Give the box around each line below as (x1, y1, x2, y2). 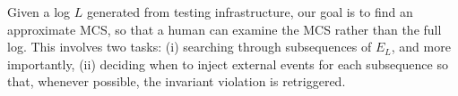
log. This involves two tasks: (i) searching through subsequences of (7, 37, 372, 56)
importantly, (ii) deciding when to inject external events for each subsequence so (7, 54, 448, 73)
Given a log (7, 3, 71, 20)
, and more (391, 37, 451, 56)
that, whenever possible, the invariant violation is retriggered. (7, 72, 346, 91)
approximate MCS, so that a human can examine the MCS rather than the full (7, 20, 442, 38)
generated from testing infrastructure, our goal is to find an (86, 3, 413, 20)
